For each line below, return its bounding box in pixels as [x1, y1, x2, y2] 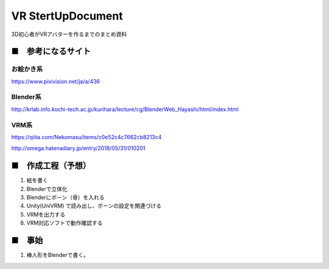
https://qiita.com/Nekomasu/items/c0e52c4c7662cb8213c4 [11, 133, 162, 140]
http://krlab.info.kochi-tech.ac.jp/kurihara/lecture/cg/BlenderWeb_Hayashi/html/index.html [11, 106, 239, 113]
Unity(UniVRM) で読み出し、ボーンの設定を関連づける [26, 202, 161, 210]
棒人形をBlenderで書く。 [26, 251, 89, 259]
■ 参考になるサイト [11, 46, 91, 57]
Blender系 [11, 93, 42, 101]
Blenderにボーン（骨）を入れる [26, 194, 105, 201]
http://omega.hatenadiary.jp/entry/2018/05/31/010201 [11, 145, 146, 152]
